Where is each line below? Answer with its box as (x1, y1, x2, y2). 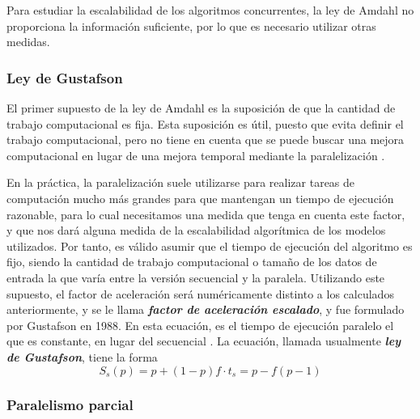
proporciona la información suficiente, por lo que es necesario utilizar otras (6, 17, 376, 34)
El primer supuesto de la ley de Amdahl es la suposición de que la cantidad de (6, 99, 396, 116)
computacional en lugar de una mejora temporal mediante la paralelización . (6, 146, 385, 163)
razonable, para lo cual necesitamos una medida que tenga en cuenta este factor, (6, 205, 405, 222)
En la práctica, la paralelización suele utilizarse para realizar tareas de (6, 174, 355, 191)
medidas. (6, 33, 50, 50)
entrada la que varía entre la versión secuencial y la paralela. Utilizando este (6, 269, 385, 286)
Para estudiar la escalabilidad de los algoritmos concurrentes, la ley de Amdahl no (6, 2, 414, 18)
